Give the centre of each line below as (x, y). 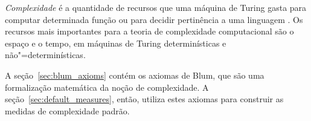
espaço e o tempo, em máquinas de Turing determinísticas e (116, 43)
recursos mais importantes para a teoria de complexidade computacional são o (149, 31)
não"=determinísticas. (45, 55)
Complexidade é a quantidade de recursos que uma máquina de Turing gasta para (156, 7)
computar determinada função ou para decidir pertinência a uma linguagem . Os (154, 19)
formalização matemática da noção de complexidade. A (107, 87)
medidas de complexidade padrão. (67, 110)
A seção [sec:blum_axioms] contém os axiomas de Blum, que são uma (135, 75)
